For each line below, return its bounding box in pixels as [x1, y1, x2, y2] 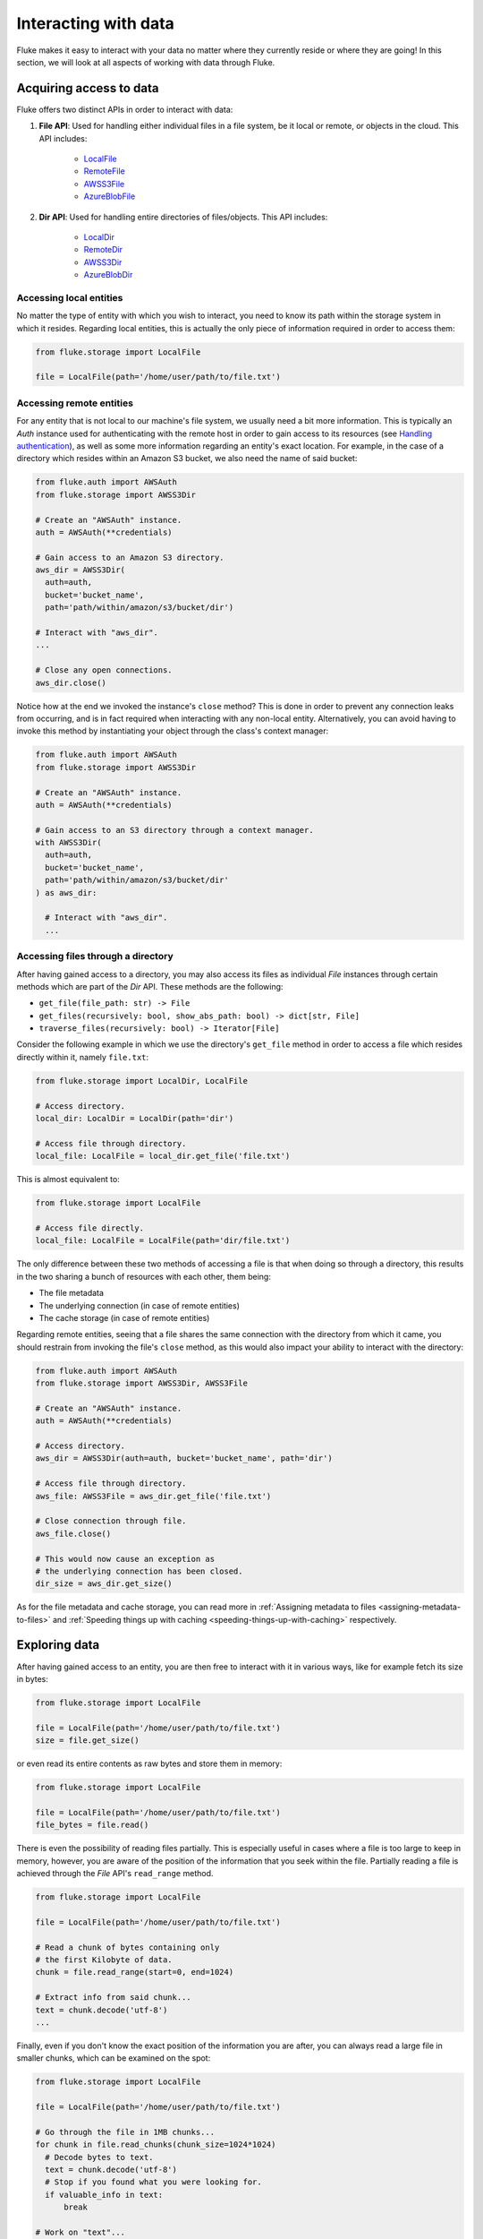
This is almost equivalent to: [16, 1174, 120, 1185]
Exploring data [16, 1637, 100, 1652]
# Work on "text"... [35, 2226, 125, 2237]
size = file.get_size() [35, 1736, 140, 1746]
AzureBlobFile [83, 191, 136, 202]
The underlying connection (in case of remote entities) [38, 1300, 241, 1311]
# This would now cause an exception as [35, 1554, 215, 1564]
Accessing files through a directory [16, 950, 174, 963]
